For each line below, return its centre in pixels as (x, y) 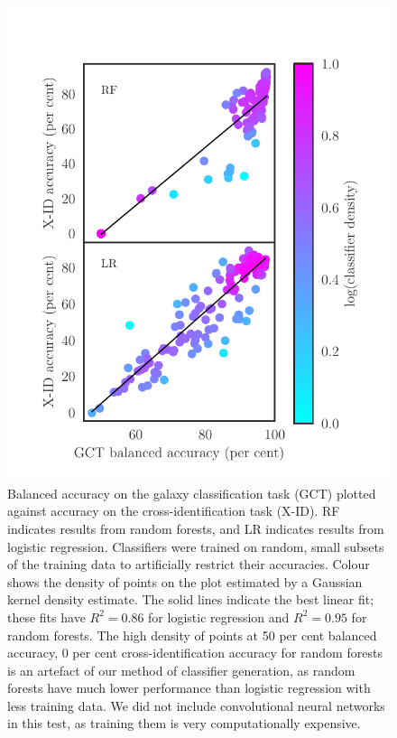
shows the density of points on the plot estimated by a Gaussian (185, 581)
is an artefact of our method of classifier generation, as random (181, 670)
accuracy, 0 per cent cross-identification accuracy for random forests (195, 653)
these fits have (46, 617)
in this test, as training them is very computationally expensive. (184, 723)
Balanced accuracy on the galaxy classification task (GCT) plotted (192, 493)
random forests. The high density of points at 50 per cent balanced (192, 635)
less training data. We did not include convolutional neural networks (196, 705)
